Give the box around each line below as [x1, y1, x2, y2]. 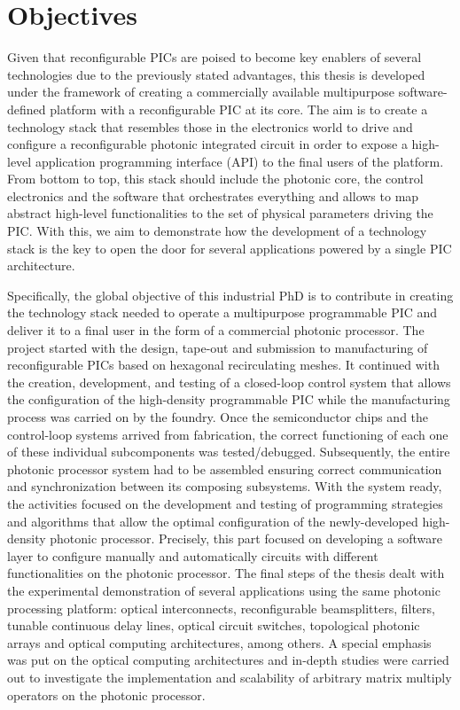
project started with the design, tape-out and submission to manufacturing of [7, 338, 428, 356]
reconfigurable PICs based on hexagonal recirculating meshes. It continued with [7, 355, 440, 374]
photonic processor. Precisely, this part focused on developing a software [50, 529, 442, 548]
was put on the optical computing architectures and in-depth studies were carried [7, 651, 449, 669]
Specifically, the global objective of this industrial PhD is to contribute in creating [7, 285, 454, 304]
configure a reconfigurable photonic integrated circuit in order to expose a [7, 135, 408, 153]
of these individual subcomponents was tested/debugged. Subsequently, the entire [7, 442, 450, 461]
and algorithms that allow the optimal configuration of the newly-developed [7, 511, 418, 530]
